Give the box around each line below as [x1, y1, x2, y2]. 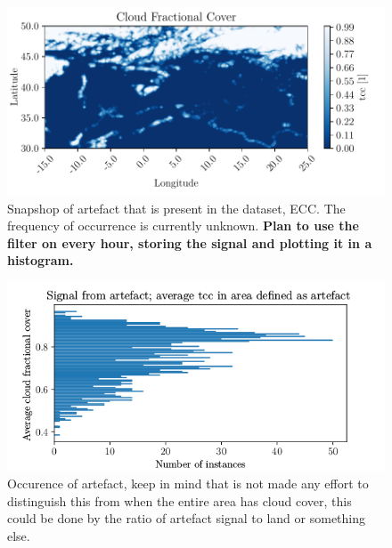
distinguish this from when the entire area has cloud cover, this [7, 491, 352, 510]
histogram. [7, 251, 74, 270]
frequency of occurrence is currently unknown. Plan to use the [7, 216, 359, 235]
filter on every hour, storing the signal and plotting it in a [7, 233, 372, 252]
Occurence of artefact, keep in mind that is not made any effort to [7, 473, 369, 492]
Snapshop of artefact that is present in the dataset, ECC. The [7, 198, 346, 217]
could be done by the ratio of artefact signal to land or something [7, 509, 366, 528]
